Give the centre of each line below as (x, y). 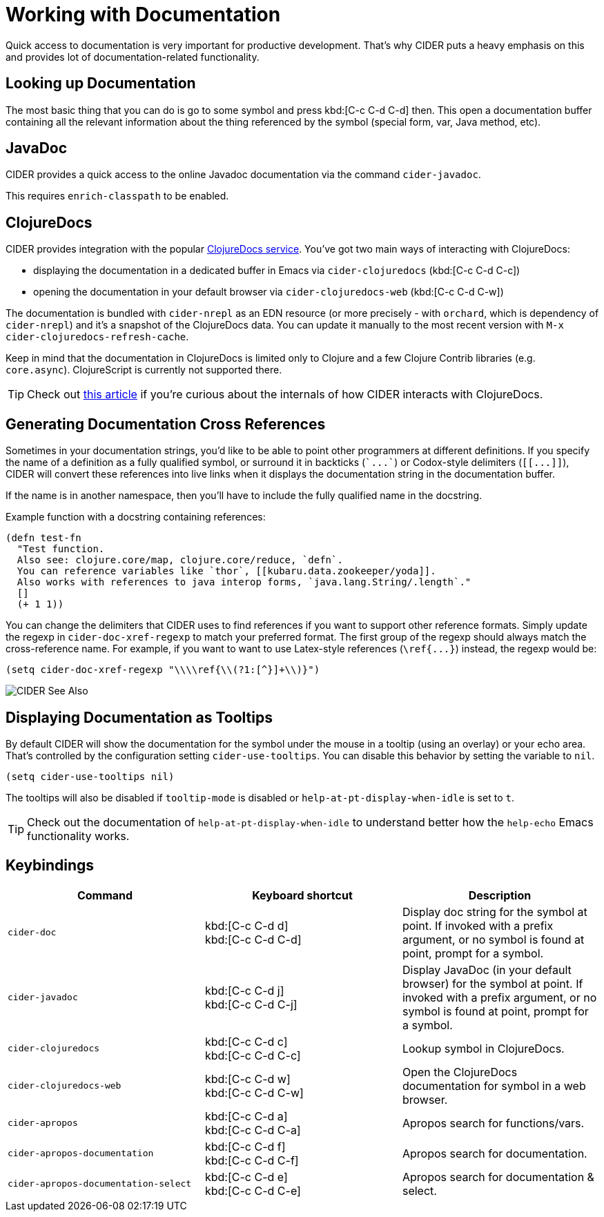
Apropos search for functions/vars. (493, 1123)
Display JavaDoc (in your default (487, 970)
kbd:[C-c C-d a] (246, 1116)
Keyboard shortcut (302, 895)
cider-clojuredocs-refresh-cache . (97, 337)
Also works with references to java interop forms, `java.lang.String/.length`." (244, 582)
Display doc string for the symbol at (495, 912)
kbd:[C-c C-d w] (247, 1079)
